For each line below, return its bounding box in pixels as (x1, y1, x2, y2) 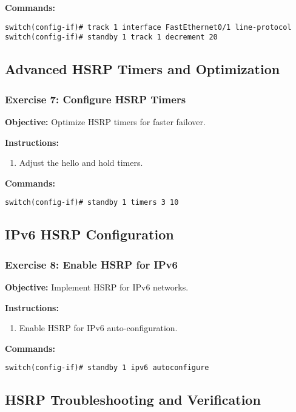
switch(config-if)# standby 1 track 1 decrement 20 (5, 33, 218, 42)
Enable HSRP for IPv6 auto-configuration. (19, 321, 178, 334)
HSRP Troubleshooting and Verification (5, 390, 261, 409)
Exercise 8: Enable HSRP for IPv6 (5, 256, 178, 272)
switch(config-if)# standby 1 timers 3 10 (5, 198, 179, 207)
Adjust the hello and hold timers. (19, 156, 143, 169)
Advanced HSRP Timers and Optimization (5, 60, 280, 78)
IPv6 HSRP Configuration (5, 225, 174, 244)
